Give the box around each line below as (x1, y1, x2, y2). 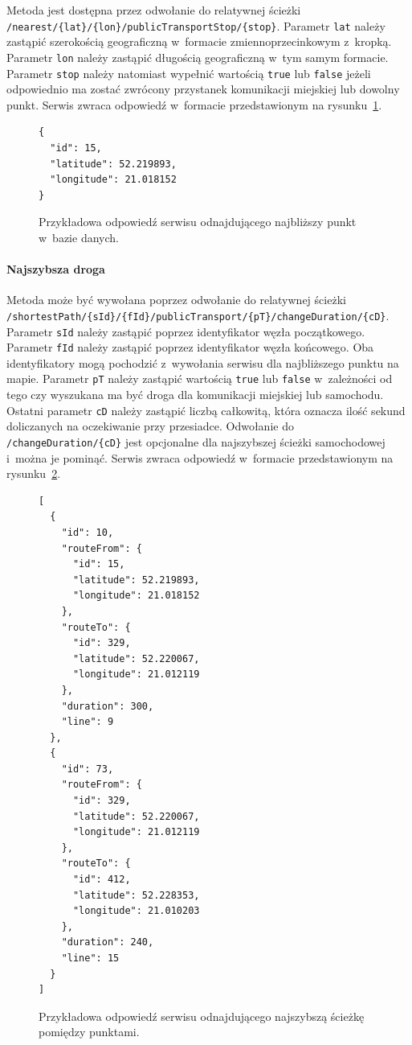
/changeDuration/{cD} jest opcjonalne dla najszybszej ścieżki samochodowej (6, 433, 385, 450)
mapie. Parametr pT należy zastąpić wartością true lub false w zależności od (6, 370, 393, 387)
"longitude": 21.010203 (72, 905, 200, 917)
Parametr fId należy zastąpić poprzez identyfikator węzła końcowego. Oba (6, 339, 374, 356)
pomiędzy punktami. (39, 1023, 140, 1040)
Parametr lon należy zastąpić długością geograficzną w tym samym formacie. (6, 48, 389, 65)
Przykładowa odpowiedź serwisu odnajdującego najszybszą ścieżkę (39, 1007, 365, 1024)
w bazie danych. (39, 228, 119, 245)
